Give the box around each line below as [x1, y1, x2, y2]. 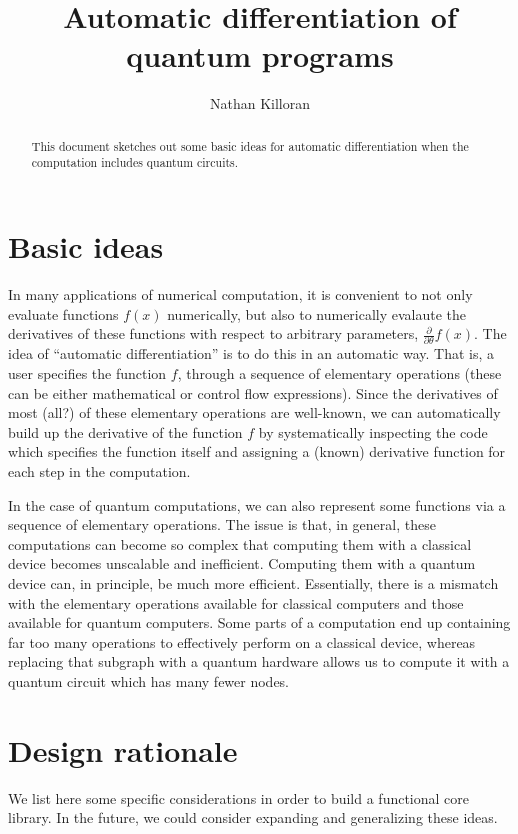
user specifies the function [8, 363, 167, 384]
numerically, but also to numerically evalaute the [167, 303, 467, 324]
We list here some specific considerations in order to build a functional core [8, 787, 470, 808]
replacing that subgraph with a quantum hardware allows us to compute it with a [8, 651, 510, 672]
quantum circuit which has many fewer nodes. [8, 670, 290, 691]
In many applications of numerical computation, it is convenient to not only [8, 283, 473, 304]
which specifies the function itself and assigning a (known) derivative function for [8, 441, 506, 462]
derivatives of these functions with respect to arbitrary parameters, [8, 323, 419, 344]
